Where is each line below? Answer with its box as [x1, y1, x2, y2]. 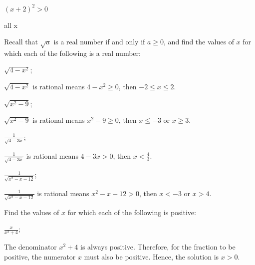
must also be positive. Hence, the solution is [84, 251, 219, 262]
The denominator [4, 242, 57, 252]
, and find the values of [164, 36, 234, 47]
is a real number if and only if [53, 36, 145, 47]
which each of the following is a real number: [4, 47, 141, 58]
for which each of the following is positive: [67, 207, 196, 217]
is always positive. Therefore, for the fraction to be [80, 242, 236, 252]
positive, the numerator [4, 251, 76, 262]
